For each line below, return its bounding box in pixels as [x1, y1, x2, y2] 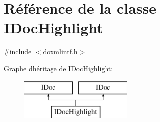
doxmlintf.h [43, 46, 78, 57]
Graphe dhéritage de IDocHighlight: [4, 63, 113, 73]
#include [4, 46, 32, 57]
